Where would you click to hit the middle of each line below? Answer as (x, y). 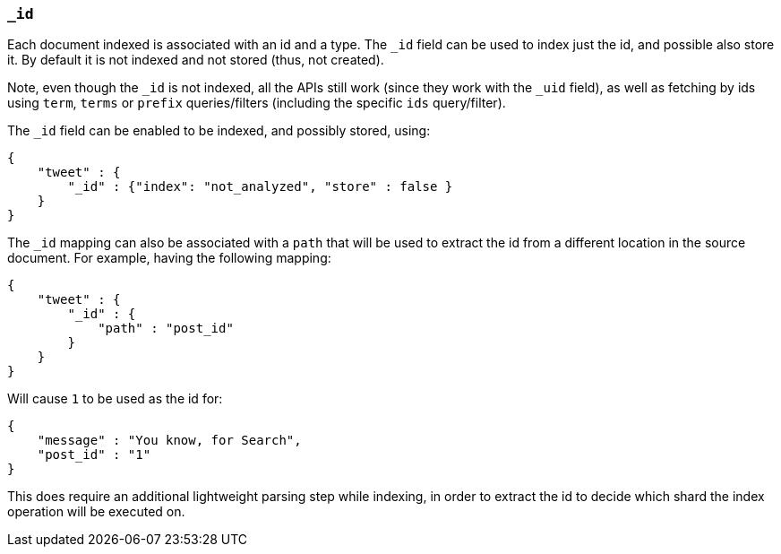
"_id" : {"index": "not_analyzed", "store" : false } (260, 187)
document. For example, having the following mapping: (169, 258)
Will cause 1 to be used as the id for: (115, 399)
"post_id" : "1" (94, 455)
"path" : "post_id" (166, 329)
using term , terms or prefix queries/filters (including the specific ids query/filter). (257, 103)
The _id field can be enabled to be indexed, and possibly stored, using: (219, 131)
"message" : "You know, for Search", (169, 441)
